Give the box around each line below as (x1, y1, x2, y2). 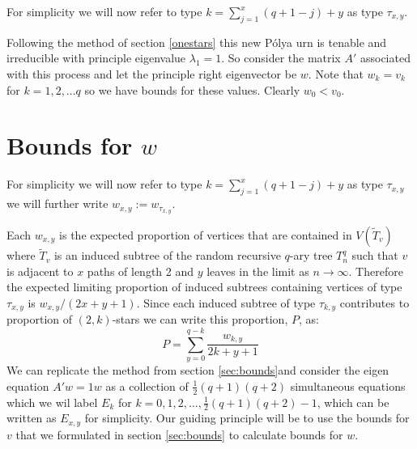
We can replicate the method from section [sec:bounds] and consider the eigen (6, 362, 389, 379)
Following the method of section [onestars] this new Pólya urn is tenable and (6, 33, 387, 50)
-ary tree (289, 247, 333, 264)
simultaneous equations (290, 377, 406, 394)
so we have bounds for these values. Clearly (84, 81, 300, 98)
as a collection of (105, 377, 189, 394)
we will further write (6, 195, 109, 212)
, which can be (317, 393, 389, 410)
